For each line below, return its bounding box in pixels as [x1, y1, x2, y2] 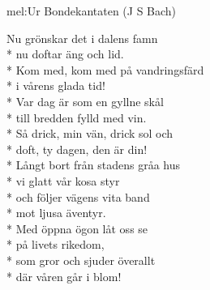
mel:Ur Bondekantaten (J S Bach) [6, 2, 177, 19]
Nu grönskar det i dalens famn [6, 29, 158, 46]
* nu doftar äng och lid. [6, 45, 124, 62]
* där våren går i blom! [6, 267, 122, 284]
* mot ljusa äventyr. [6, 204, 106, 221]
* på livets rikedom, [6, 236, 105, 253]
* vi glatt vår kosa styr [6, 172, 120, 189]
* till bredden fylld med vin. [6, 109, 147, 126]
